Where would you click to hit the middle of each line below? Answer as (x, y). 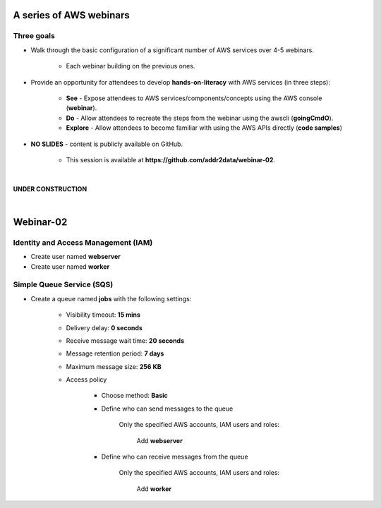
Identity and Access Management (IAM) (83, 242)
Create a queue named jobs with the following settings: (111, 298)
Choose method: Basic (135, 396)
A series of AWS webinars (71, 15)
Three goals (34, 36)
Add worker (154, 489)
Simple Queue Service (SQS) (63, 284)
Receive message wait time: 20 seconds (125, 340)
